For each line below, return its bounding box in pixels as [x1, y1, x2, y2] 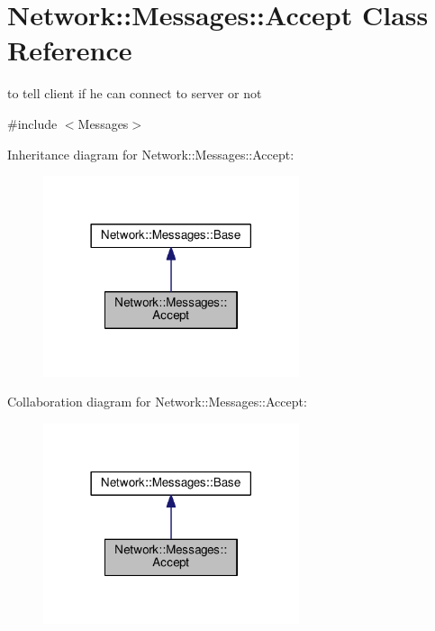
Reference [7, 32, 132, 69]
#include [7, 114, 58, 133]
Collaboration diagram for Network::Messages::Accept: [7, 392, 307, 411]
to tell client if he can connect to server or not [7, 84, 262, 103]
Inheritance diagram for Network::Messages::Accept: [7, 144, 295, 163]
